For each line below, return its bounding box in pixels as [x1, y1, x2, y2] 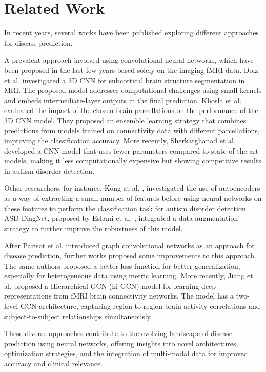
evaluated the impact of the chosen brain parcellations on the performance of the [4, 105, 258, 116]
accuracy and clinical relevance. [4, 358, 103, 368]
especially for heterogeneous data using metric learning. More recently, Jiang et [4, 270, 253, 281]
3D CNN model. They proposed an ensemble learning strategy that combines [4, 115, 247, 125]
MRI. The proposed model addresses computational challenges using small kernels [4, 85, 262, 96]
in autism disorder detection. [4, 165, 95, 176]
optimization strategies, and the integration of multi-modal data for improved [4, 348, 248, 359]
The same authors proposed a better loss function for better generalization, [4, 260, 240, 271]
